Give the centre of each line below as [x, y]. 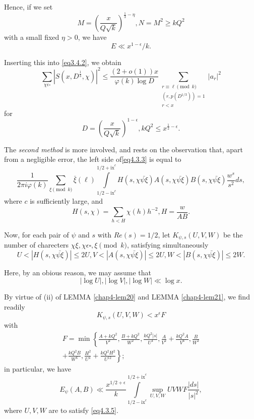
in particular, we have [38, 368]
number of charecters [37, 245]
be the [233, 234]
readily [15, 306]
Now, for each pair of [37, 234]
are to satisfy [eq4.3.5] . [83, 410]
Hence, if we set [28, 7]
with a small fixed [32, 37]
